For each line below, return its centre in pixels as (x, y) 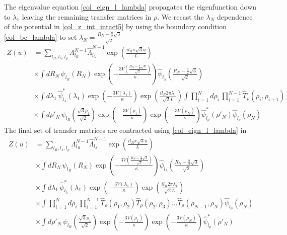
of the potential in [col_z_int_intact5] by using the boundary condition (115, 26)
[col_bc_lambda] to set (41, 36)
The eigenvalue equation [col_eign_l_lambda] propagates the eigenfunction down (130, 7)
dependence (235, 16)
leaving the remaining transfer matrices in (87, 16)
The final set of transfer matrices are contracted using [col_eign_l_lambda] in (125, 130)
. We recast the (181, 16)
